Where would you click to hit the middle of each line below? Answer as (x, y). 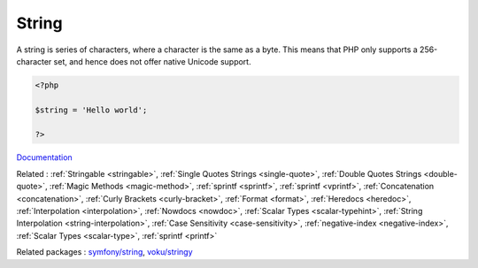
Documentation (44, 157)
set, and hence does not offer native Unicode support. (152, 61)
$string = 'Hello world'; (91, 110)
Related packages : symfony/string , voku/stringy (105, 252)
